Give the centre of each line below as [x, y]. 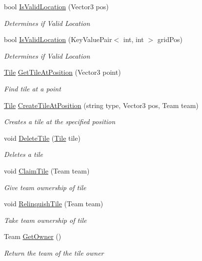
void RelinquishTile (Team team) [54, 204]
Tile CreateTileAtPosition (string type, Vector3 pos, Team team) [101, 105]
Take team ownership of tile [45, 220]
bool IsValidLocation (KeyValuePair [58, 39]
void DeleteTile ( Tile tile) [42, 138]
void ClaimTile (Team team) [47, 170]
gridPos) [170, 39]
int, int [133, 39]
